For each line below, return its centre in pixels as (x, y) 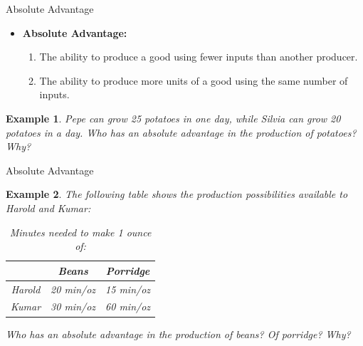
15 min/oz (128, 289)
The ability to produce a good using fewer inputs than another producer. (199, 57)
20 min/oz (73, 289)
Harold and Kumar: (48, 208)
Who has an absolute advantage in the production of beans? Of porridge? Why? (178, 334)
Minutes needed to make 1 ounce (80, 232)
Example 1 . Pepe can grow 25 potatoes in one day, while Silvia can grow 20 (173, 118)
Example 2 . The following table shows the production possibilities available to (177, 194)
